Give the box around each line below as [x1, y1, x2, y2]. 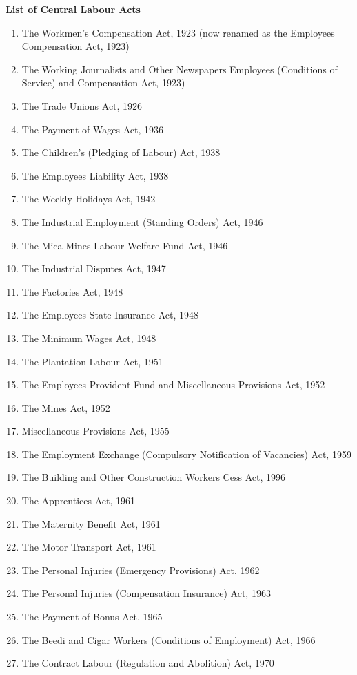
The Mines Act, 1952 [21, 400, 110, 415]
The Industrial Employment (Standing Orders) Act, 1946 [21, 214, 263, 229]
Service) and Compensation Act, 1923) [21, 75, 185, 90]
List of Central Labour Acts [6, 2, 141, 16]
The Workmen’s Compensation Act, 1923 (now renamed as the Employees [21, 25, 335, 39]
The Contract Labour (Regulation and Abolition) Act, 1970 [21, 656, 274, 670]
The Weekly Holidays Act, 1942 [21, 191, 156, 206]
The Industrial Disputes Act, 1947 [21, 261, 166, 276]
